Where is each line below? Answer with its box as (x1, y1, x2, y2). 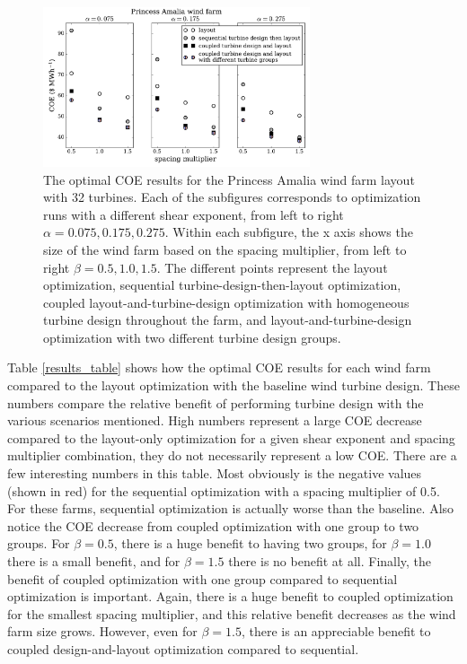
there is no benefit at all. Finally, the (228, 552, 432, 571)
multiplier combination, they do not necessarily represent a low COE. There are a (7, 446, 457, 465)
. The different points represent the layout (156, 258, 388, 276)
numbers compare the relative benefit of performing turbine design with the (7, 393, 424, 412)
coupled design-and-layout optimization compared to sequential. (7, 639, 359, 658)
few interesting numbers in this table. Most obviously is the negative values (7, 464, 422, 483)
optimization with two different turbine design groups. (43, 328, 341, 346)
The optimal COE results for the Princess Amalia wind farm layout (43, 170, 415, 188)
